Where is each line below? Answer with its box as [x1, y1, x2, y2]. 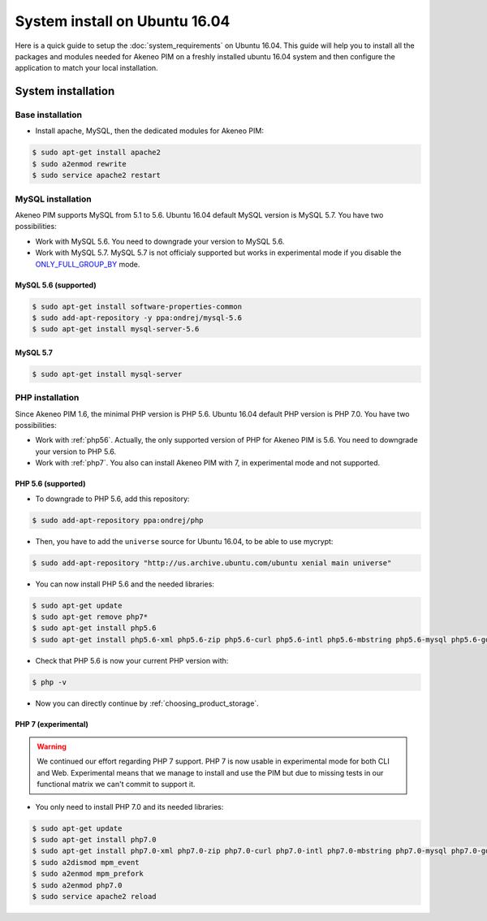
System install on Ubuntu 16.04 [15, 12, 231, 30]
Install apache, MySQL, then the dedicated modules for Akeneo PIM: [35, 126, 264, 136]
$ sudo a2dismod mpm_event [32, 858, 140, 867]
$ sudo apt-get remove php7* [32, 612, 149, 621]
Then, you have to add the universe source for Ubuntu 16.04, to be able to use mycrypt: [35, 536, 334, 546]
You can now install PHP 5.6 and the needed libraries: [35, 579, 215, 589]
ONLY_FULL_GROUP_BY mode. [35, 259, 140, 269]
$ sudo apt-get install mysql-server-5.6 [32, 325, 200, 334]
